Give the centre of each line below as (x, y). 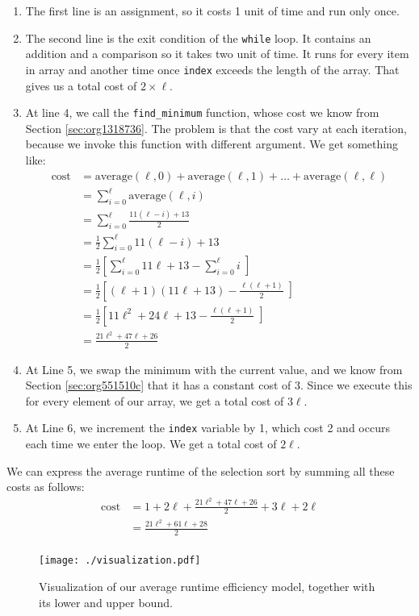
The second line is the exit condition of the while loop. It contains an (198, 37)
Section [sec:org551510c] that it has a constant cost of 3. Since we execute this (219, 385)
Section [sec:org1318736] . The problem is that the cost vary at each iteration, (216, 128)
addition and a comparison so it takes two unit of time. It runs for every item (217, 54)
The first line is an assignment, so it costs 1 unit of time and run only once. (212, 10)
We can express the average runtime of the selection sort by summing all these (201, 470)
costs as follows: (46, 487)
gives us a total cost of (81, 85)
